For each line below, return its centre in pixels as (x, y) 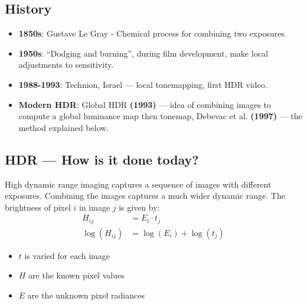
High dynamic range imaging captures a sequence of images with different (138, 184)
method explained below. (64, 127)
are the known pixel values (76, 275)
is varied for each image (67, 255)
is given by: (139, 207)
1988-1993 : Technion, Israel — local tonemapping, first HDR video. (143, 84)
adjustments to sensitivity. (66, 65)
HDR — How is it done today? (102, 159)
